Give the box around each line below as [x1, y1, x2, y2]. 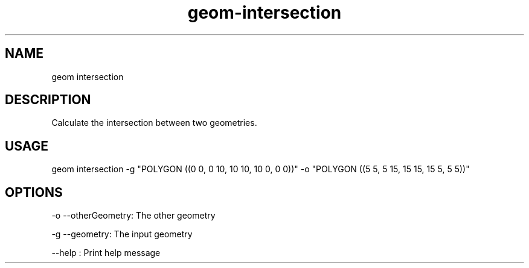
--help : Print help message [51, 248, 161, 258]
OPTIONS [5, 184, 63, 200]
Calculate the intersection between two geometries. [51, 117, 257, 128]
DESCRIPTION [5, 92, 91, 108]
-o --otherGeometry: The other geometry [51, 210, 216, 221]
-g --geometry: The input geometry [51, 229, 193, 240]
